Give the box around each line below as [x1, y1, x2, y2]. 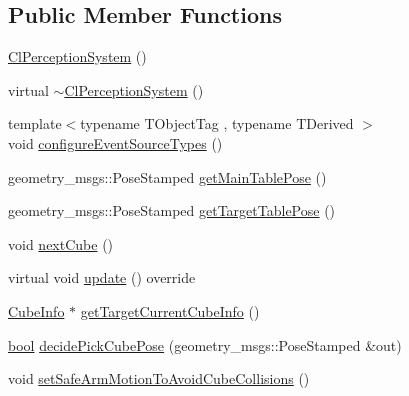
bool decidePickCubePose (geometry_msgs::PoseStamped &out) [8, 334, 402, 355]
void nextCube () [8, 233, 114, 254]
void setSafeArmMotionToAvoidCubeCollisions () [8, 368, 310, 389]
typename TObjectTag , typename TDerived [80, 113, 354, 134]
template [8, 113, 62, 134]
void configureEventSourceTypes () [8, 132, 223, 153]
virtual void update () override [8, 267, 196, 288]
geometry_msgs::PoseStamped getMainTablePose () [8, 166, 327, 187]
